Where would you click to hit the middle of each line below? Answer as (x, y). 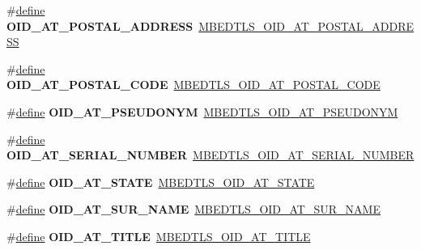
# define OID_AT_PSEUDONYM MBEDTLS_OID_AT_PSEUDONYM (202, 111)
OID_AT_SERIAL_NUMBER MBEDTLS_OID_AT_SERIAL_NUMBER (210, 155)
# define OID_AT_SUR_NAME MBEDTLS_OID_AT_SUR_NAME (193, 209)
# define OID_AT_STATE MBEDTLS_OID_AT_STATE (161, 182)
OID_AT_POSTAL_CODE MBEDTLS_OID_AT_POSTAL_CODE (193, 85)
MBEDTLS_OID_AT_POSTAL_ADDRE (306, 25)
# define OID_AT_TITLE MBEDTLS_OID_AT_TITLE (159, 236)
